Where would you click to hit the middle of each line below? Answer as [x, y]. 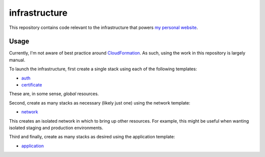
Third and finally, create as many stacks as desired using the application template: [92, 137]
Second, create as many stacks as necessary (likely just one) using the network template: [100, 103]
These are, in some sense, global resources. [54, 94]
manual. [17, 60]
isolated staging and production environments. [56, 128]
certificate [32, 85]
